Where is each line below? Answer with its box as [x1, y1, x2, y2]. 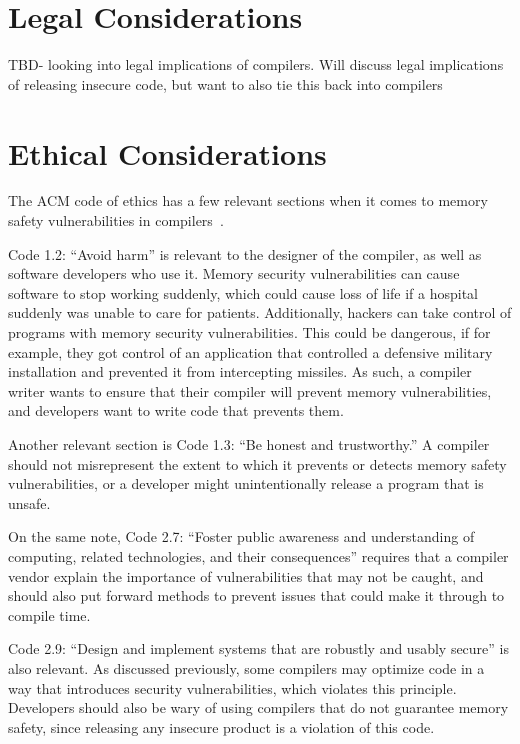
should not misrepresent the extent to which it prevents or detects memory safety [8, 453, 507, 474]
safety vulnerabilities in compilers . [8, 210, 224, 231]
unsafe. [8, 492, 51, 513]
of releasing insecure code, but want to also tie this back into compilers [8, 73, 443, 94]
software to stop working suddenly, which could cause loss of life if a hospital [8, 282, 479, 303]
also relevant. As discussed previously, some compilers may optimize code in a [8, 657, 485, 678]
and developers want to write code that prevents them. [8, 400, 344, 421]
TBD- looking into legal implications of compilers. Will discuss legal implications [8, 54, 504, 75]
